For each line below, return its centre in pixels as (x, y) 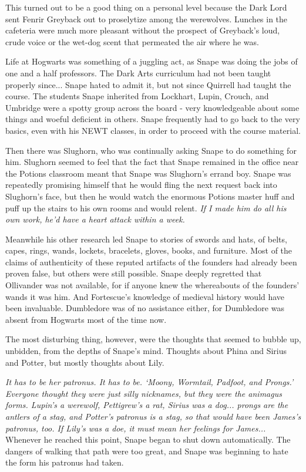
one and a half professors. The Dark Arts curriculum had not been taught (138, 73)
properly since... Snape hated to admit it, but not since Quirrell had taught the (148, 84)
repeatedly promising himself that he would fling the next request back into (141, 185)
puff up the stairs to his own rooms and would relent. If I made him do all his (146, 208)
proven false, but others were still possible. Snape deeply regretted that (134, 273)
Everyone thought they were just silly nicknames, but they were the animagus (144, 393)
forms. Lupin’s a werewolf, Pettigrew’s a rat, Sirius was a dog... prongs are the (147, 405)
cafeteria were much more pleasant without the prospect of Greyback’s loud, (143, 30)
